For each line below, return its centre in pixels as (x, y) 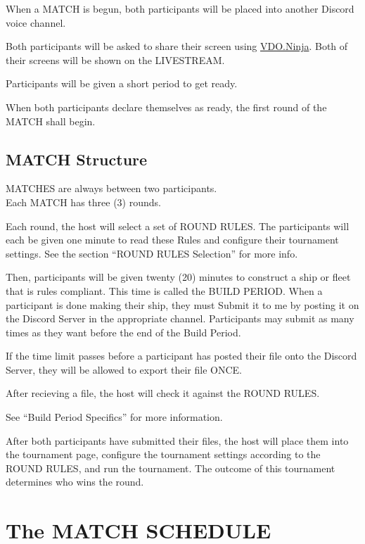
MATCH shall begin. (51, 121)
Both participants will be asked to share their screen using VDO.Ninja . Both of (177, 46)
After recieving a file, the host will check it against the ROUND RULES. (163, 393)
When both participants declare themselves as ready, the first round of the (166, 107)
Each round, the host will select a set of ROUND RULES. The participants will (178, 226)
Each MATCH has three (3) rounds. (83, 202)
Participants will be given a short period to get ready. (122, 83)
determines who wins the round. (75, 482)
